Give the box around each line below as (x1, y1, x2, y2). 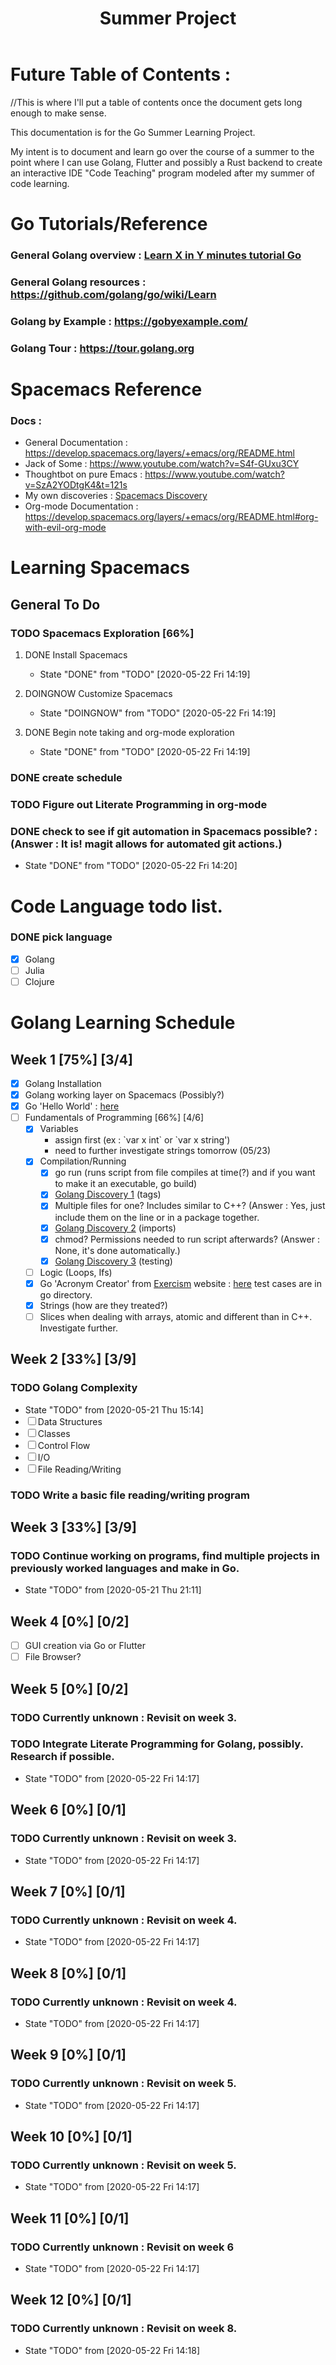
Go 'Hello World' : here (24, 1100, 120, 1112)
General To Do (10, 596, 101, 613)
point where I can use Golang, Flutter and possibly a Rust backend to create (10, 156, 323, 168)
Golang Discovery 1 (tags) (54, 1188, 162, 1201)
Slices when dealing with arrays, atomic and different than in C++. (39, 1310, 313, 1322)
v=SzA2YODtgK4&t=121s (24, 479, 128, 491)
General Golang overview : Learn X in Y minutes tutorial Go (10, 248, 302, 262)
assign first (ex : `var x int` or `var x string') (54, 1134, 231, 1146)
